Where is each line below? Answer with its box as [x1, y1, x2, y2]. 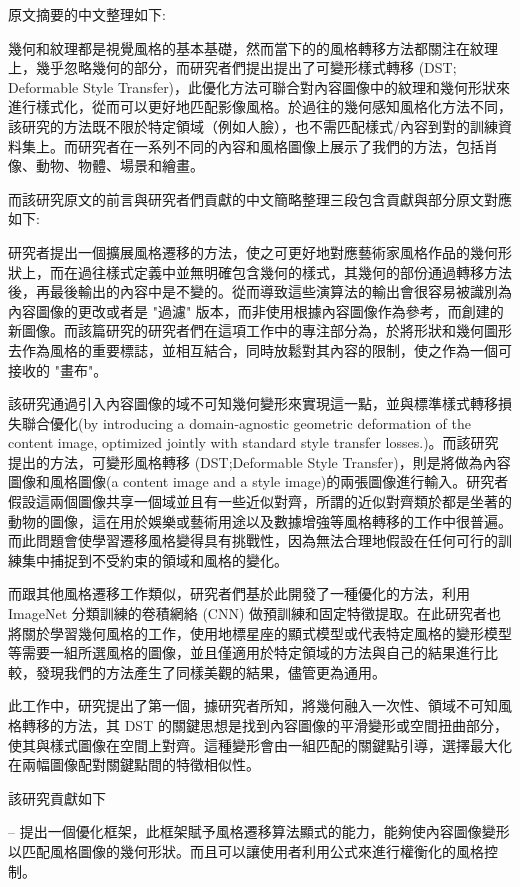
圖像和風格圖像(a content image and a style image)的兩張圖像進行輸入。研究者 [8, 471, 509, 492]
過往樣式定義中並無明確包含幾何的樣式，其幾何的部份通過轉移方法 [77, 261, 512, 282]
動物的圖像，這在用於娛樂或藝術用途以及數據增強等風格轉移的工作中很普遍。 [8, 510, 512, 531]
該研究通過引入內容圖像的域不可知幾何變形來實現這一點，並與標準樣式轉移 [8, 393, 498, 414]
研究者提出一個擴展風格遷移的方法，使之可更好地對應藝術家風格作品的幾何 [8, 241, 498, 262]
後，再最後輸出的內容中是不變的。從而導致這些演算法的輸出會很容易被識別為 [8, 281, 512, 302]
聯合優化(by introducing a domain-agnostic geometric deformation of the [21, 412, 471, 433]
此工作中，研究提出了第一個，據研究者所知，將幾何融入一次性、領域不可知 [8, 695, 498, 716]
